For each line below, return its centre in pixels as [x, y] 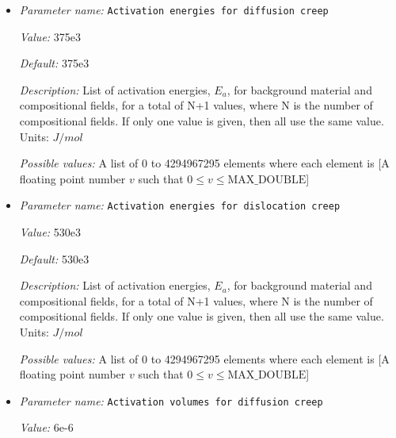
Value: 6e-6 [46, 427]
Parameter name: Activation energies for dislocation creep [180, 205]
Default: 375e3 [54, 63]
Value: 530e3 [50, 232]
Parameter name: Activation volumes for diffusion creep [171, 400]
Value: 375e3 [50, 36]
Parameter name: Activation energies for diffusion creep [174, 10]
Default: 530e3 [54, 258]
